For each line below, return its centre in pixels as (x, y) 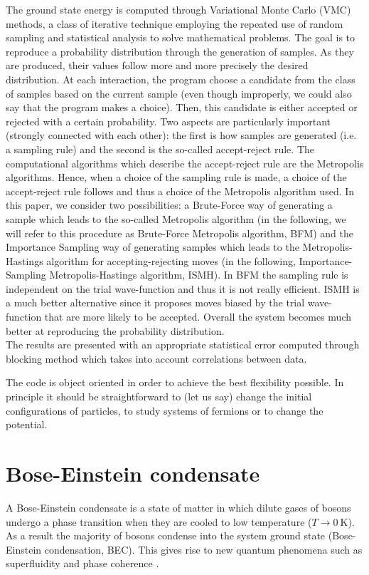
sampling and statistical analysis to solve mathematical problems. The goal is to (181, 37)
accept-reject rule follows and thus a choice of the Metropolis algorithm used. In (180, 191)
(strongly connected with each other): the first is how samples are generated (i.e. (181, 135)
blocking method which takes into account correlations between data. (156, 358)
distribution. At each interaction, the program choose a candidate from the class (181, 79)
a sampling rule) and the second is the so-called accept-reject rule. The (160, 149)
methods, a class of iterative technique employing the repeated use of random (175, 23)
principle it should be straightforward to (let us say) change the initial (159, 397)
